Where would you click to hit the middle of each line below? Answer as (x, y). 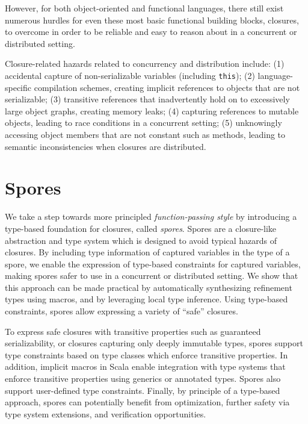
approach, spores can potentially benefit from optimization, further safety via (147, 402)
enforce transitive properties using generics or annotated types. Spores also (143, 379)
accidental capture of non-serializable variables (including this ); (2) (130, 75)
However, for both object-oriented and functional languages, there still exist (144, 8)
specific (18, 87)
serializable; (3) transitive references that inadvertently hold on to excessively (147, 99)
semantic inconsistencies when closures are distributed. (106, 146)
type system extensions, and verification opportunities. (106, 413)
